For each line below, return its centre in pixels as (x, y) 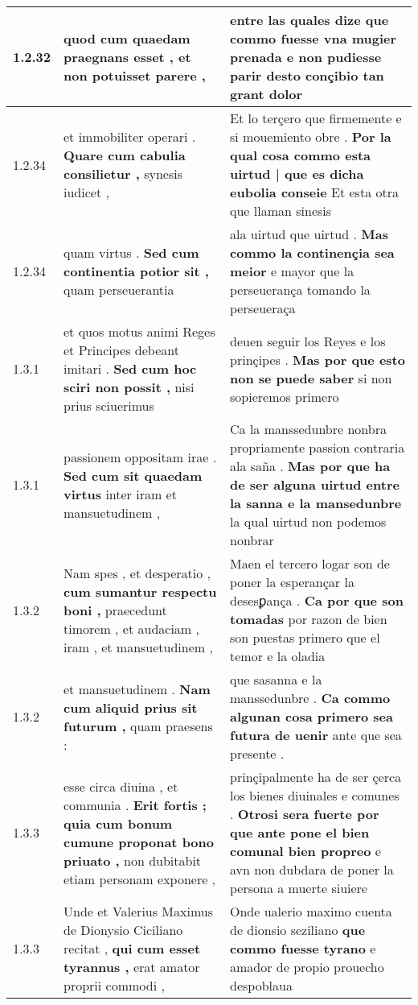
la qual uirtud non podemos (308, 521)
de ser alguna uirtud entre (315, 484)
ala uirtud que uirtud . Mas (309, 234)
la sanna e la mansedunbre (316, 503)
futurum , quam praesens (138, 726)
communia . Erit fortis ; (135, 804)
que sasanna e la (276, 679)
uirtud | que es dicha (297, 174)
